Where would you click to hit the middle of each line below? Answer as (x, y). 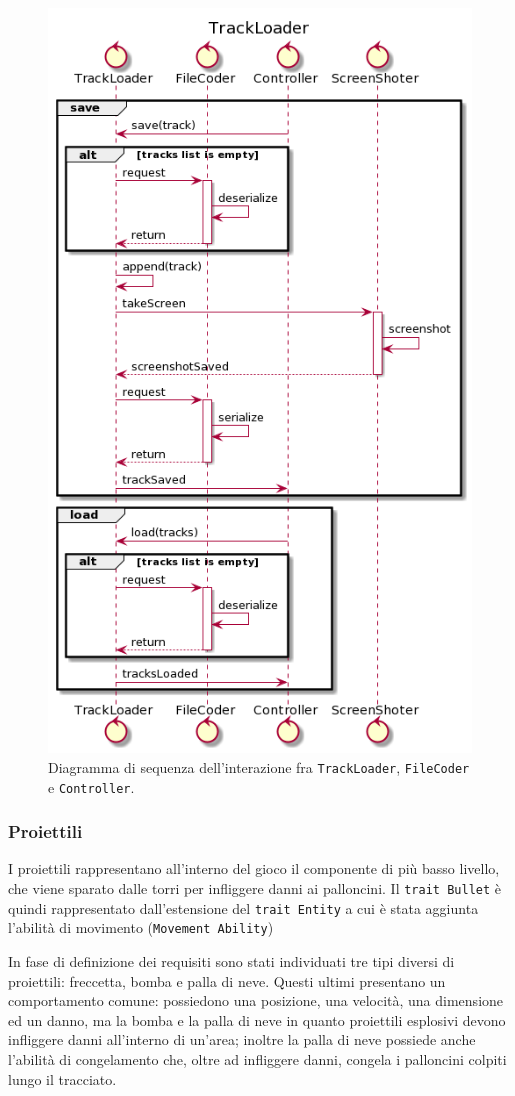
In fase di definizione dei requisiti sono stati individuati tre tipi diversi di (231, 960)
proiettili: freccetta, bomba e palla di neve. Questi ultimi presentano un (227, 980)
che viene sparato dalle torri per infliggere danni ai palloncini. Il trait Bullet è (254, 888)
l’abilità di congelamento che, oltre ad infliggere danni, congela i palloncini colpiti (257, 1058)
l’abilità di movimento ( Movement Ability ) (141, 927)
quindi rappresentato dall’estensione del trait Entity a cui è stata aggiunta (243, 907)
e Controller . (91, 786)
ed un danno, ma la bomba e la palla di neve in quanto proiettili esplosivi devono (257, 1019)
